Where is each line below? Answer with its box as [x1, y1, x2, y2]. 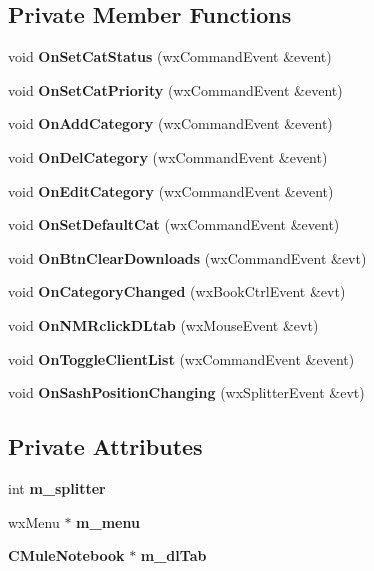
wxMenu [8, 511, 60, 532]
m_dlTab [140, 545, 207, 566]
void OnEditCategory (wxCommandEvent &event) [8, 180, 334, 201]
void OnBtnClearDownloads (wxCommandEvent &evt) [8, 247, 367, 268]
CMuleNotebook [8, 545, 125, 566]
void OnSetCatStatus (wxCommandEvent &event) [8, 46, 332, 67]
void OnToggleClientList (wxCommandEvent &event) [8, 348, 355, 369]
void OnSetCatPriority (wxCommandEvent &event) [8, 79, 343, 100]
